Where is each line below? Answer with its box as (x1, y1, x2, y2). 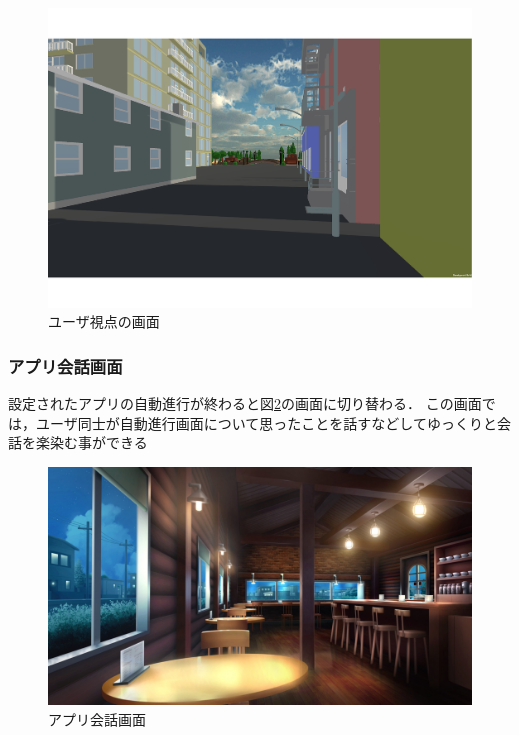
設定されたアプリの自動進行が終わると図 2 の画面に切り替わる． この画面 (8, 393, 482, 414)
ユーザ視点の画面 (48, 311, 160, 332)
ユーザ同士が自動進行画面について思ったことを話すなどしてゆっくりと (35, 412, 497, 433)
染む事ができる (49, 432, 148, 453)
